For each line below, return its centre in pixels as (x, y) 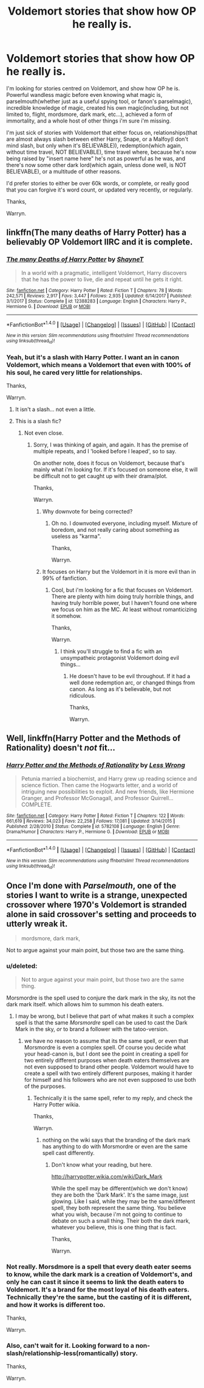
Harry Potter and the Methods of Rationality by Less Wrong (96, 765)
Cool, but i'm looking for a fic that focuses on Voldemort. (122, 590)
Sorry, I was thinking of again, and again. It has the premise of (111, 445)
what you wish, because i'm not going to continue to (117, 1214)
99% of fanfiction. (65, 578)
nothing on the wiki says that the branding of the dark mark (116, 1140)
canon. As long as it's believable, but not (120, 689)
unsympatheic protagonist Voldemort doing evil (120, 657)
